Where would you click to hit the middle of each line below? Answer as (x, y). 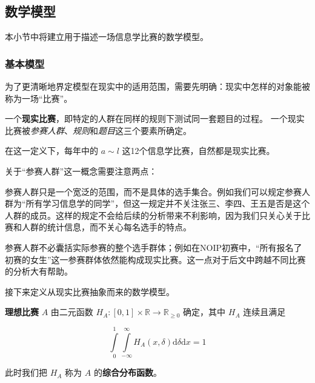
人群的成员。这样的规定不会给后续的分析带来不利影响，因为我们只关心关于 (153, 215)
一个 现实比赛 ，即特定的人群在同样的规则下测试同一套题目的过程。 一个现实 (155, 118)
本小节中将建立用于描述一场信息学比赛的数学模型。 (107, 37)
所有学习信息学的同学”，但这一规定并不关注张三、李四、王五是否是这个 (168, 203)
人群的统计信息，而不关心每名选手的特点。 (106, 227)
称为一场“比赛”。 (39, 98)
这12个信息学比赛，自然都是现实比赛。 (198, 151)
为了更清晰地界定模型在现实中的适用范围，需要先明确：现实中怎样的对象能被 (157, 86)
